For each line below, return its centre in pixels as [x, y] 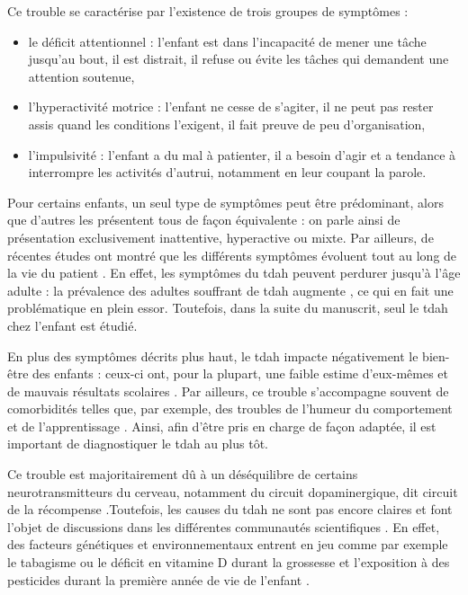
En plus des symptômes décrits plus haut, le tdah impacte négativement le [213, 355]
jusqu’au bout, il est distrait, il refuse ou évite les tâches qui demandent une [238, 59]
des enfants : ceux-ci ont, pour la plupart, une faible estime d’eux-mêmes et [241, 373]
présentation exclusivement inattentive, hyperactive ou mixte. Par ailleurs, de [220, 237]
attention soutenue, [81, 76]
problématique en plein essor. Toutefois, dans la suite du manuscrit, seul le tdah [228, 308]
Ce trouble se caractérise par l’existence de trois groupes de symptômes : [208, 11]
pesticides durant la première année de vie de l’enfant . [158, 579]
